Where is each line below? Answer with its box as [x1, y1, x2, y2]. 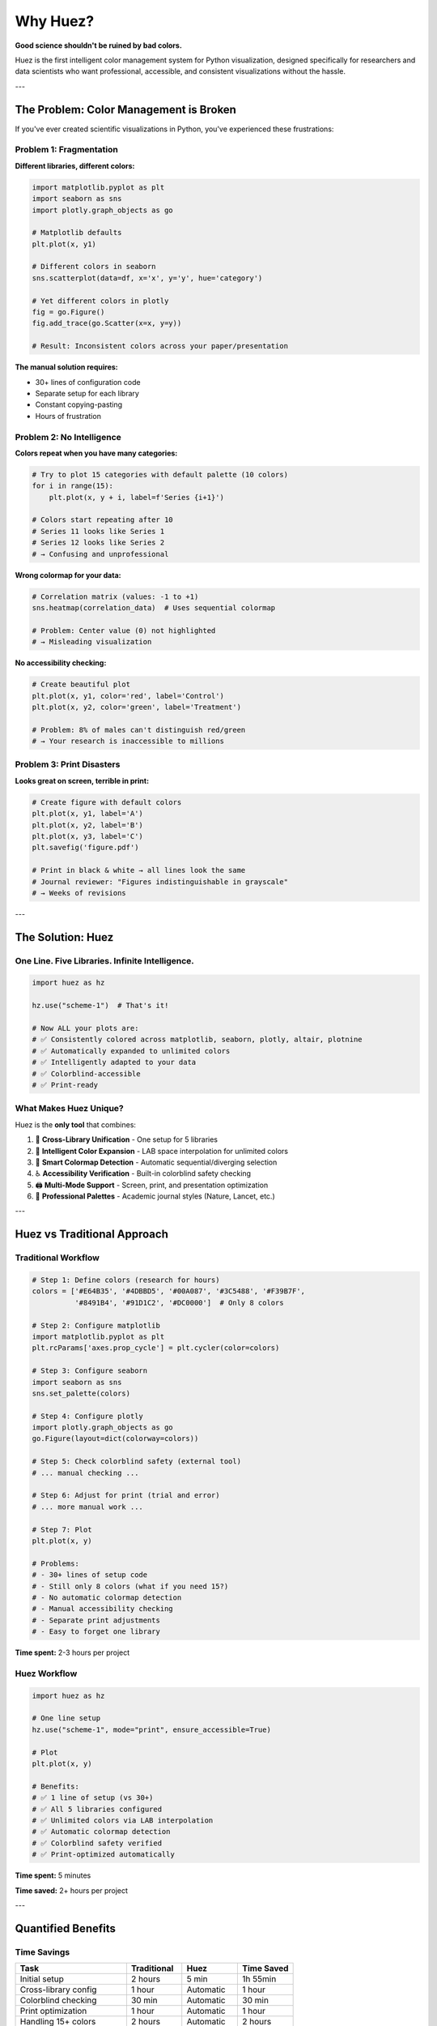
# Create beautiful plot [32, 680, 131, 689]
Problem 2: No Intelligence [15, 431, 121, 442]
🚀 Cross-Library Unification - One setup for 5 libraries [35, 1135, 218, 1144]
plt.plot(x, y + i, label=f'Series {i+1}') [49, 493, 224, 502]
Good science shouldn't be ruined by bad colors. [15, 41, 182, 50]
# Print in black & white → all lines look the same [32, 866, 246, 875]
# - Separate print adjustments [32, 1615, 161, 1625]
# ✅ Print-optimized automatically [32, 1850, 176, 1859]
